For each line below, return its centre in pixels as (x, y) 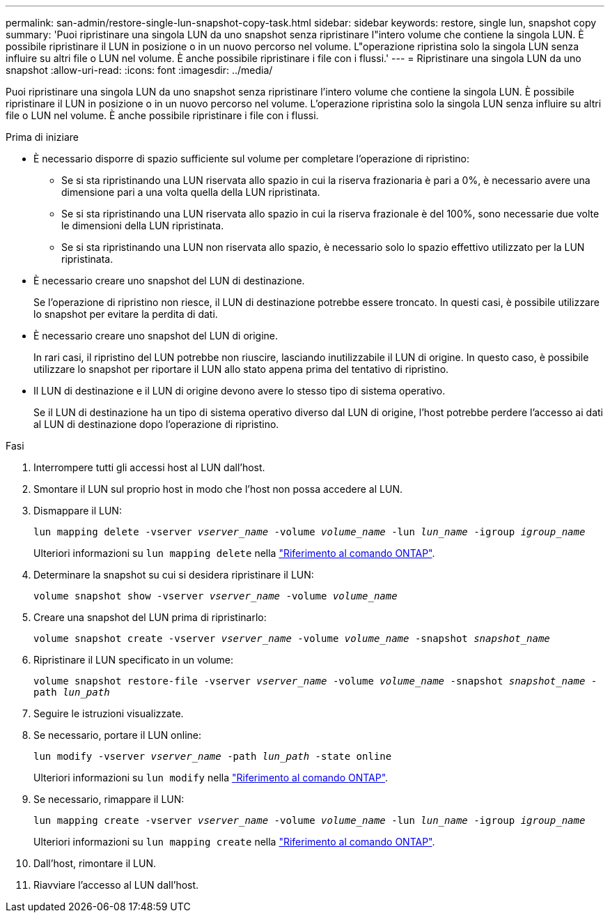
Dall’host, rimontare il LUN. (95, 863)
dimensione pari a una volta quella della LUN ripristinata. (191, 192)
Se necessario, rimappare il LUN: (109, 799)
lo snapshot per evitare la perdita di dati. (126, 314)
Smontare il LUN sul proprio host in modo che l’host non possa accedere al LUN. (218, 489)
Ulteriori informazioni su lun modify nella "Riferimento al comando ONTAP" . (211, 778)
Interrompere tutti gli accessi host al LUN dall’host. (149, 467)
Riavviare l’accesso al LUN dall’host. (116, 885)
